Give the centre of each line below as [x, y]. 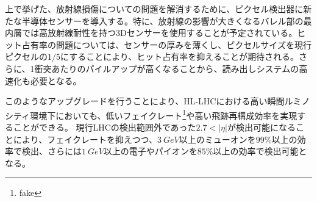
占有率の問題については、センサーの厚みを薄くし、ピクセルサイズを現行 [166, 44]
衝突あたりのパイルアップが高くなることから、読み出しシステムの [167, 68]
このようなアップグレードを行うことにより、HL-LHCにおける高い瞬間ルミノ [158, 101]
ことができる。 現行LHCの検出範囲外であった [105, 127]
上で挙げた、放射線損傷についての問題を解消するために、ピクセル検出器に [154, 9]
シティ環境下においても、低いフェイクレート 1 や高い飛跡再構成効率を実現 [151, 114]
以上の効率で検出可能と [260, 151]
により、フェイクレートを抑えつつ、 [85, 139]
